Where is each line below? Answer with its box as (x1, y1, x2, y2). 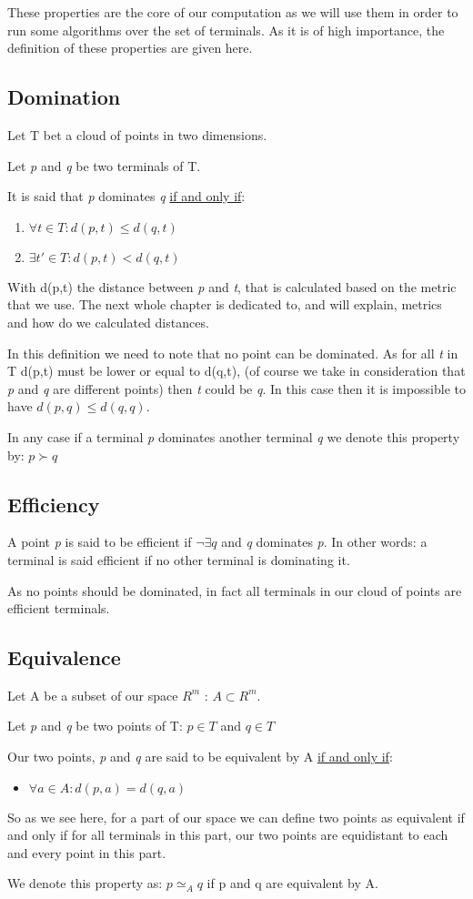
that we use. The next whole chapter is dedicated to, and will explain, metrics (7, 295, 442, 314)
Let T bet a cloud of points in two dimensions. (7, 125, 267, 144)
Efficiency (7, 490, 100, 518)
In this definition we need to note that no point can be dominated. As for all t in (7, 343, 458, 362)
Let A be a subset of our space (7, 685, 178, 704)
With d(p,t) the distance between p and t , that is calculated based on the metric (7, 277, 457, 296)
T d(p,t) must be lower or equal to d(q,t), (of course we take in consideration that (7, 361, 466, 380)
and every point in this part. (7, 843, 166, 862)
